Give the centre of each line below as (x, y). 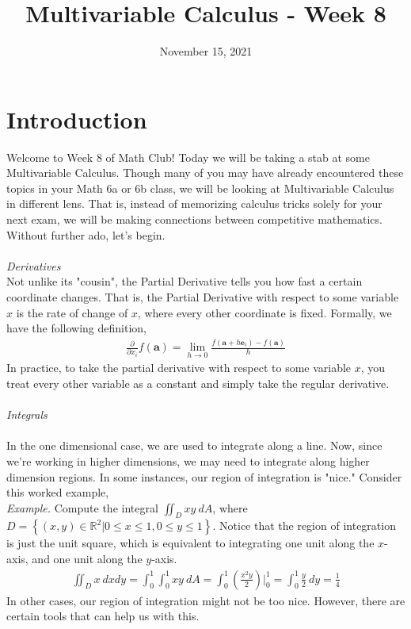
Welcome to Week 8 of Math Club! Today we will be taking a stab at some (188, 157)
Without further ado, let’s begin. (86, 234)
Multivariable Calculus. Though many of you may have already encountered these (205, 173)
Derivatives (34, 265)
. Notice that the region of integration (304, 525)
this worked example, (58, 492)
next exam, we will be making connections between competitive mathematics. (194, 219)
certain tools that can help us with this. (103, 616)
